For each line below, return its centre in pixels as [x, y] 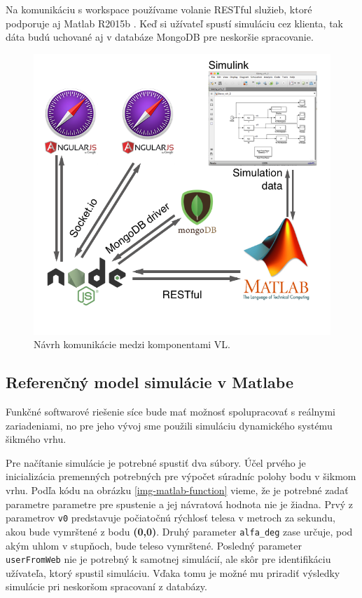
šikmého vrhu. [36, 439]
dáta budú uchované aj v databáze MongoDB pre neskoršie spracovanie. [160, 37]
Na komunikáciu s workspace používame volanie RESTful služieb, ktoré [159, 9]
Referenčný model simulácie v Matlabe [149, 382]
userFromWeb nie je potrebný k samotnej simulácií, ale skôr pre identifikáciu [168, 559]
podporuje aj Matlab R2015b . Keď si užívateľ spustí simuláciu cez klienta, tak [175, 23]
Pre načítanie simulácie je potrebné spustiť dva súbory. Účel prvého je [156, 462]
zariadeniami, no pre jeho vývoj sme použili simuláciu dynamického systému [169, 425]
